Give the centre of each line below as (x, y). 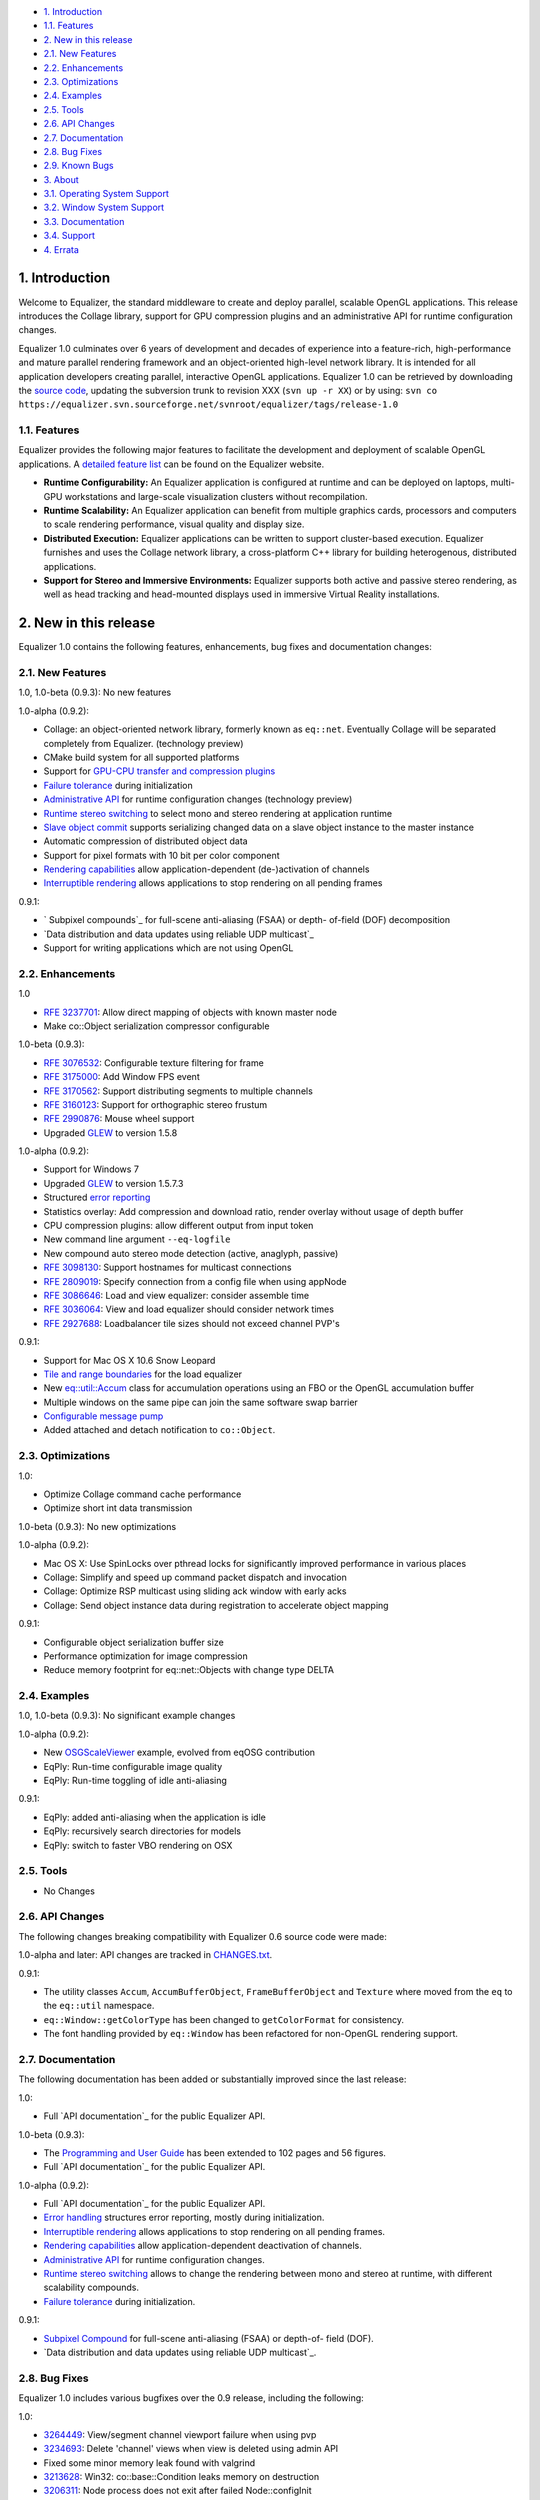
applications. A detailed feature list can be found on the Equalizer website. (171, 464)
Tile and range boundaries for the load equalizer (143, 1374)
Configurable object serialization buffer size (133, 1642)
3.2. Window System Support (104, 207)
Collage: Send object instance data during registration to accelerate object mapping (216, 1605)
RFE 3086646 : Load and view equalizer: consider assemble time (176, 1295)
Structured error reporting (97, 1197)
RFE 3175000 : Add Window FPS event (121, 1077)
